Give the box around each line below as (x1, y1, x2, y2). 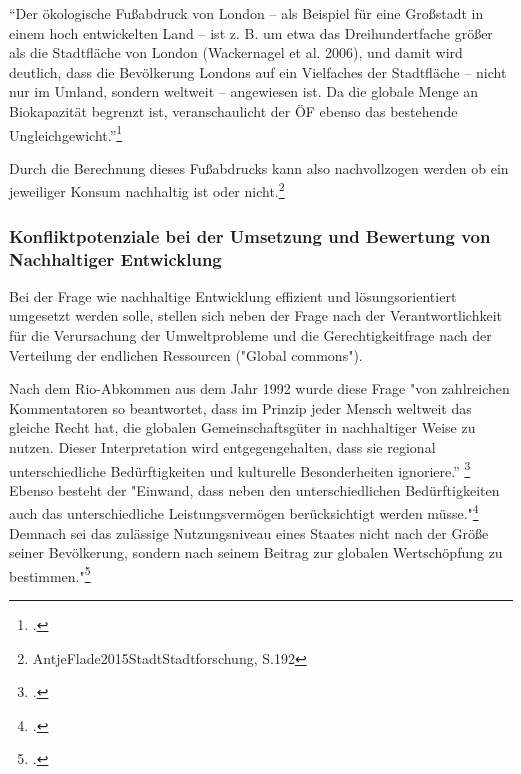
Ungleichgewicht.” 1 (9, 121, 123, 145)
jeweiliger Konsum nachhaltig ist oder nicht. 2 (9, 178, 285, 202)
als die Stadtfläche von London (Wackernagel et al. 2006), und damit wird (9, 42, 463, 63)
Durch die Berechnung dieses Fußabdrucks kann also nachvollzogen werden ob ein (9, 157, 509, 178)
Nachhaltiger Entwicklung (9, 246, 222, 271)
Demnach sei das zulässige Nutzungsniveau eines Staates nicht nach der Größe (9, 522, 489, 543)
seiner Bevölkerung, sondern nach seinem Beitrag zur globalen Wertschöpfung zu (9, 542, 503, 563)
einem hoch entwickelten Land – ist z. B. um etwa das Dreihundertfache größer (9, 22, 493, 43)
